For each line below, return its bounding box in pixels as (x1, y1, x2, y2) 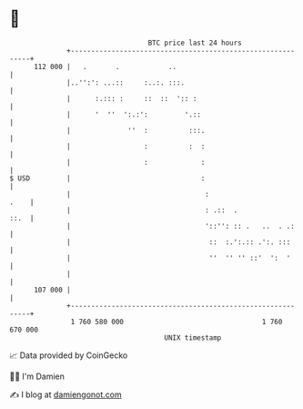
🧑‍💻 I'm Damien (9, 371, 66, 382)
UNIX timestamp (164, 332, 222, 343)
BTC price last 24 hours (147, 38, 243, 47)
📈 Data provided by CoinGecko (9, 350, 128, 361)
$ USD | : (9, 173, 206, 183)
